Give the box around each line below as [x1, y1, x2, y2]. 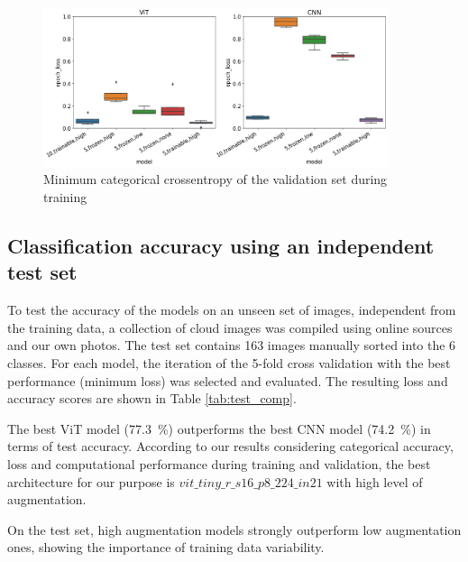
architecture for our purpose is [7, 472, 175, 491]
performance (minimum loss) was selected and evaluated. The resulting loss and [7, 371, 448, 390]
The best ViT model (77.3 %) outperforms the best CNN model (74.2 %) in [7, 419, 431, 438]
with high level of [326, 472, 423, 491]
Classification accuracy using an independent [7, 232, 435, 260]
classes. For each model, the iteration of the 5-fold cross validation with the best [7, 354, 451, 373]
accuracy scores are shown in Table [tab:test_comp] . [7, 389, 297, 408]
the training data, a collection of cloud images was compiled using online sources [7, 318, 453, 336]
